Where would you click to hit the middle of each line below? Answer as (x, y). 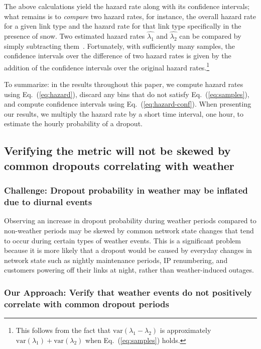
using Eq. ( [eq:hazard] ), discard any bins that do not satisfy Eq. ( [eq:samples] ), (127, 94)
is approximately (185, 330)
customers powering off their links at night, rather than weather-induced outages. (129, 270)
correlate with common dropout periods (87, 303)
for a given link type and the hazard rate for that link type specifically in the (123, 26)
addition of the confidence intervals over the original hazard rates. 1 (107, 66)
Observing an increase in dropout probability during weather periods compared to (130, 221)
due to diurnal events (48, 202)
